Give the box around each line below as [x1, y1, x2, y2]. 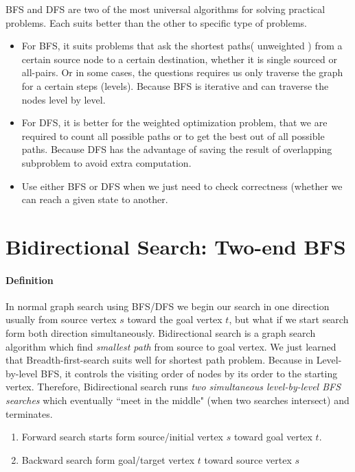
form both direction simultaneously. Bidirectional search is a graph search [5, 326, 316, 340]
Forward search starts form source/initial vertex [21, 429, 224, 444]
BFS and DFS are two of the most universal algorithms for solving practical [5, 2, 325, 16]
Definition [5, 272, 54, 287]
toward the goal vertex [127, 312, 222, 327]
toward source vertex [204, 452, 292, 467]
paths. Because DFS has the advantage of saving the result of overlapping [21, 142, 332, 156]
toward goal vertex [233, 429, 312, 444]
